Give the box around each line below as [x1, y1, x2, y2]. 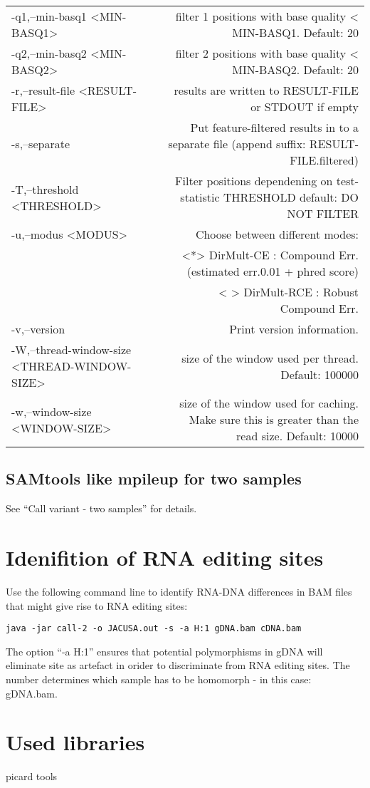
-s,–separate [11, 135, 70, 152]
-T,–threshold [11, 180, 79, 197]
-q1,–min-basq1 [11, 8, 87, 24]
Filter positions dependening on [175, 172, 333, 189]
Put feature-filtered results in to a [190, 119, 359, 135]
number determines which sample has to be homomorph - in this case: [6, 671, 312, 686]
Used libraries [6, 727, 145, 757]
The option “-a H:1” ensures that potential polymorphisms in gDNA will [6, 643, 323, 658]
